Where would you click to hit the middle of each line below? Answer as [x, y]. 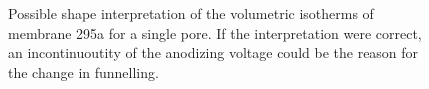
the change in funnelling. [83, 71]
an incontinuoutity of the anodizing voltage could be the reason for [213, 52]
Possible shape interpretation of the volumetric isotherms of [191, 13]
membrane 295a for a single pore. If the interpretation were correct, [215, 32]
